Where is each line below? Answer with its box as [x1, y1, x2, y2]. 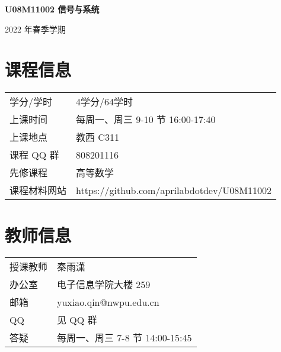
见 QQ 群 [57, 313, 97, 327]
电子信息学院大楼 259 [57, 277, 151, 292]
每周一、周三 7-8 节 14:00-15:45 [57, 331, 192, 345]
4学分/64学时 [76, 95, 133, 109]
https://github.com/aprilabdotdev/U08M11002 [76, 183, 272, 197]
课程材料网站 [9, 183, 67, 198]
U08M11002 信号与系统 [5, 3, 100, 15]
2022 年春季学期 [5, 22, 66, 35]
